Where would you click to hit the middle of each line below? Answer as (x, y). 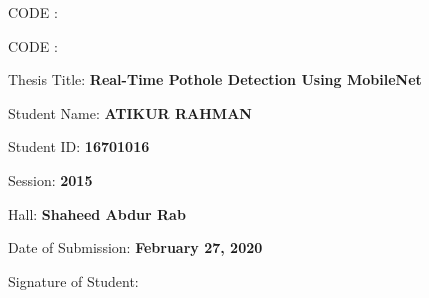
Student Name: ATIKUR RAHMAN (130, 112)
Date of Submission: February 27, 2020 (135, 247)
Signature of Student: (73, 280)
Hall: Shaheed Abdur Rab (97, 213)
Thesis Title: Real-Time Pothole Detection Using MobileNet (215, 79)
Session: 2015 (50, 179)
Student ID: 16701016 (79, 146)
